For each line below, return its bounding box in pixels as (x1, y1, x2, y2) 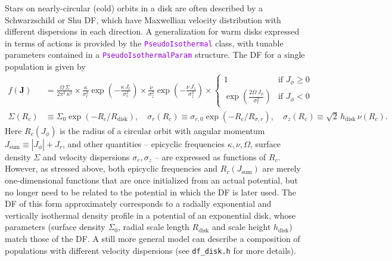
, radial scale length (118, 220, 189, 233)
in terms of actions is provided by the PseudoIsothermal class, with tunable (5, 36, 284, 49)
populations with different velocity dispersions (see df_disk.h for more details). (5, 244, 296, 256)
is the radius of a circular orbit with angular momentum (60, 124, 265, 136)
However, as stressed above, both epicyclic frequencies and (5, 162, 218, 175)
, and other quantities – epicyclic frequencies (63, 137, 225, 150)
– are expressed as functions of (154, 150, 266, 163)
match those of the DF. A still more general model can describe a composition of (5, 232, 300, 244)
